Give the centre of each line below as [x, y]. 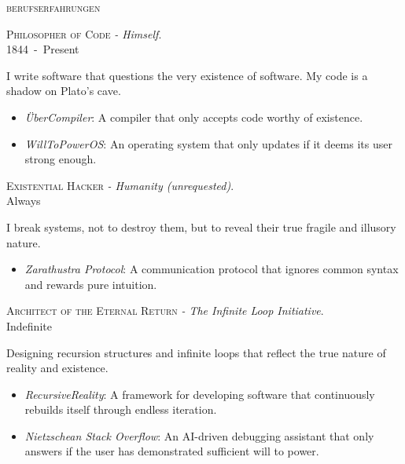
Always [24, 201]
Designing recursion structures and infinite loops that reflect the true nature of [196, 352]
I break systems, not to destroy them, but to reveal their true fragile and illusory [201, 227]
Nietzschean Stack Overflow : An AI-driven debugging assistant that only [199, 435]
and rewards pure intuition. [91, 284]
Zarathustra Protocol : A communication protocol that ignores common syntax [212, 269]
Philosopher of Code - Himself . [84, 33]
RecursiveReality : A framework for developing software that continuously [200, 394]
